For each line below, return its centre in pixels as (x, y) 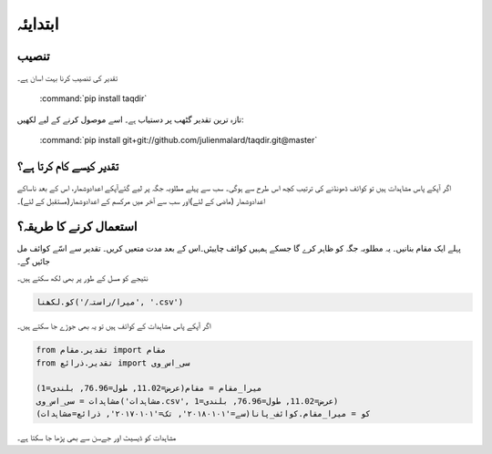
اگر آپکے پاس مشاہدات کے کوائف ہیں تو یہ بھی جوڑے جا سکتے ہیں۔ (114, 326)
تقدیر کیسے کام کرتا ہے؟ (67, 166)
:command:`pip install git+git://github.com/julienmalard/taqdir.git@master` (179, 140)
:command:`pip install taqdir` (93, 98)
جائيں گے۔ (33, 261)
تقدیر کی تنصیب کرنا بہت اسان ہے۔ (67, 78)
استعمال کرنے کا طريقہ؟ (77, 227)
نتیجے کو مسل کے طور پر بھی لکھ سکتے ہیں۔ (82, 278)
